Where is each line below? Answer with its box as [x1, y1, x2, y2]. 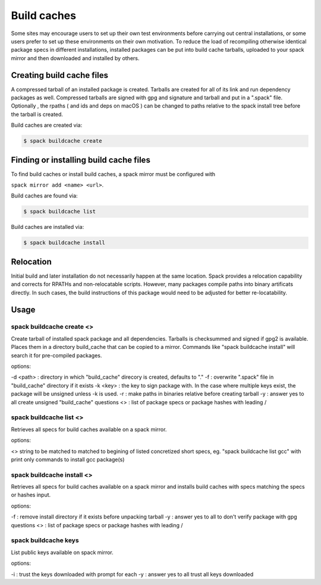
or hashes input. [11, 491, 51, 499]
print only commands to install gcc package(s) [11, 455, 125, 463]
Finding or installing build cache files [11, 155, 151, 165]
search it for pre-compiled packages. [11, 351, 102, 359]
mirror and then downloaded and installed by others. [11, 54, 140, 62]
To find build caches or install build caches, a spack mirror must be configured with [11, 170, 216, 178]
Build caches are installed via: [11, 224, 84, 231]
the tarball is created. [11, 111, 64, 118]
